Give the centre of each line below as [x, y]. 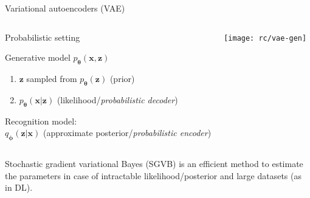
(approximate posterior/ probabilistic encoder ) [127, 133]
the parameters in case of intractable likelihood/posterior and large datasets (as [153, 175]
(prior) [122, 78]
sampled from [52, 78]
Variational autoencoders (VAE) [65, 8]
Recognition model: [41, 121]
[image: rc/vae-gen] [265, 38]
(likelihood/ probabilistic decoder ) [117, 99]
